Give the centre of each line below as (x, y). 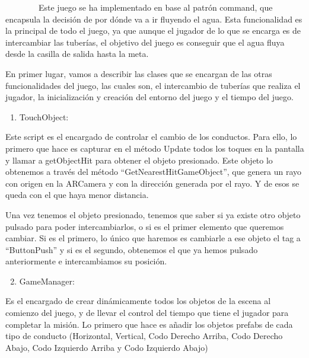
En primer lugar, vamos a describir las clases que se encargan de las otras (139, 73)
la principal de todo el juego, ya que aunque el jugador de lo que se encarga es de (153, 31)
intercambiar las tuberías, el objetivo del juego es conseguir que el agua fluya (145, 42)
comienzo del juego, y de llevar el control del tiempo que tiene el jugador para (147, 313)
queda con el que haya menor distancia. (77, 195)
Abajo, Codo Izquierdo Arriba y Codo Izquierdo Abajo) (107, 347)
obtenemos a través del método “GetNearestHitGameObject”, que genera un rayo (154, 172)
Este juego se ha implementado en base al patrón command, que (155, 7)
